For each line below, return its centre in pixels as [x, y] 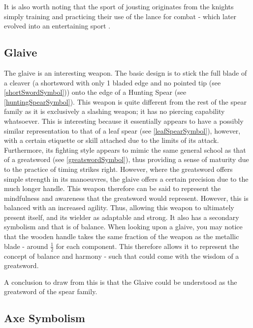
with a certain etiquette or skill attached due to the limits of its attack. [111, 140]
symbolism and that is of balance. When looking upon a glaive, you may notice [123, 227]
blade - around [26, 246]
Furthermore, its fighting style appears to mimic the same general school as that [125, 150]
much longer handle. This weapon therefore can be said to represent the [112, 188]
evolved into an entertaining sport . [57, 26]
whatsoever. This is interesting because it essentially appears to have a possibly [124, 121]
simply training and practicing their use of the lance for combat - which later [120, 16]
